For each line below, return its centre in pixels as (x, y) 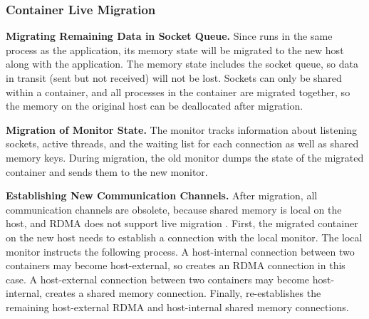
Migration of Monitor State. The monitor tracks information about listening (181, 129)
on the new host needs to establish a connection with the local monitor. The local (184, 237)
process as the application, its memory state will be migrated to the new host (175, 49)
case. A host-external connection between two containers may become (158, 279)
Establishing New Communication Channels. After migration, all (162, 195)
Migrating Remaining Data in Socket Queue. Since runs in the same (169, 36)
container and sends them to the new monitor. (107, 171)
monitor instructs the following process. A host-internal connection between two (180, 251)
